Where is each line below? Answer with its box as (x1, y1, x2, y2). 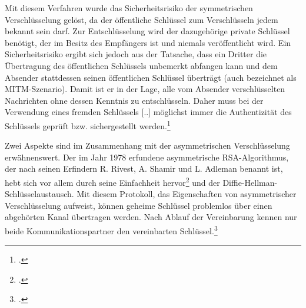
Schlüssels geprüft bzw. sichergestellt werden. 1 (5, 117, 171, 132)
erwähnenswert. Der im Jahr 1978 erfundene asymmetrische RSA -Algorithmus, (5, 150, 289, 163)
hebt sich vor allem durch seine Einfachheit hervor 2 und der (5, 174, 220, 188)
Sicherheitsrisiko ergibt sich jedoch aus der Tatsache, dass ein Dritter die (5, 48, 267, 60)
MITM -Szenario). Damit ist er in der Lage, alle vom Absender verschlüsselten (5, 83, 285, 95)
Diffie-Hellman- (222, 176, 278, 188)
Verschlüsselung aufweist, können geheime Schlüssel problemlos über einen (5, 199, 272, 211)
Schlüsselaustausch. (5, 188, 74, 200)
